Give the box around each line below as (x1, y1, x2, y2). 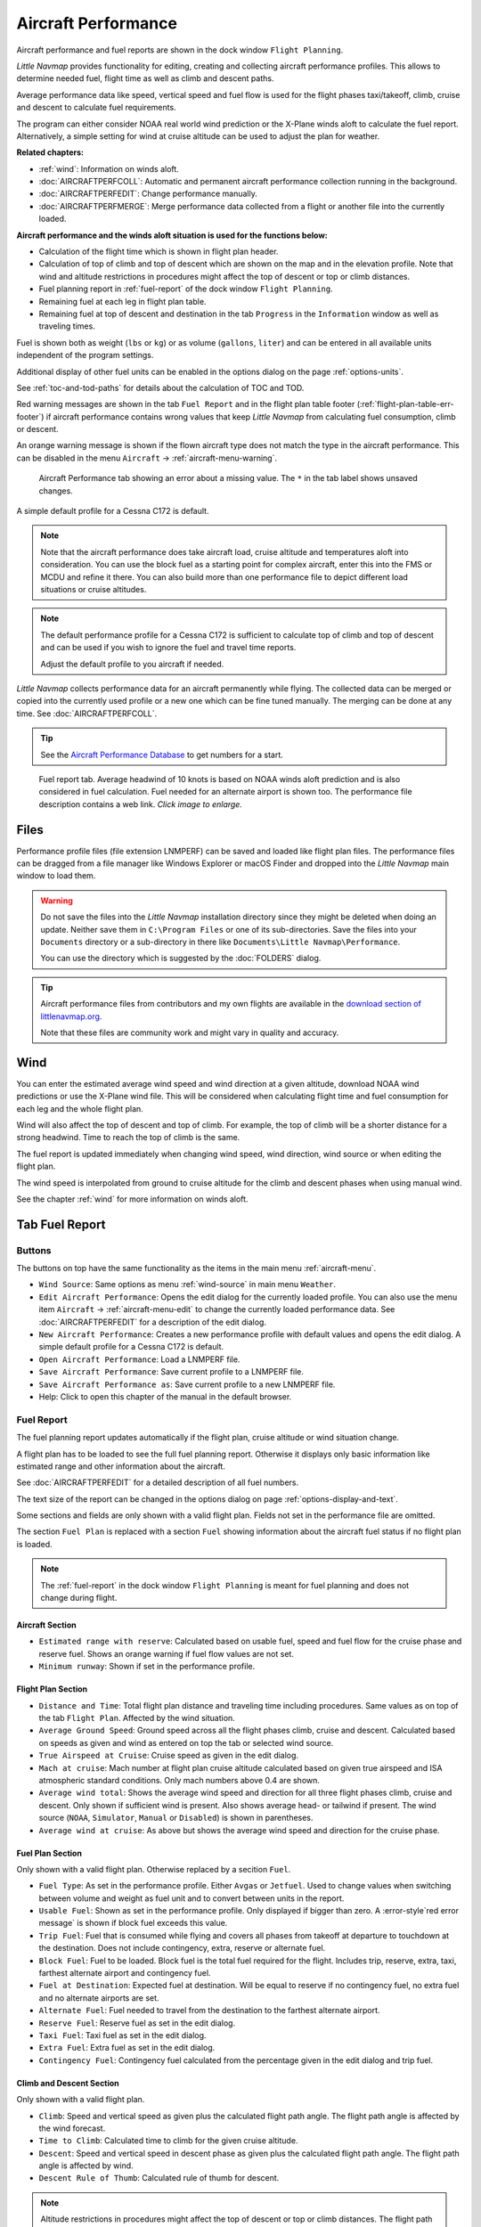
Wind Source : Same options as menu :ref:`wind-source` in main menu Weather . (38, 1279, 337, 1290)
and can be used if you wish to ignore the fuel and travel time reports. (40, 642, 297, 653)
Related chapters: (16, 147, 85, 158)
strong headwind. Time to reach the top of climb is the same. (16, 1132, 240, 1143)
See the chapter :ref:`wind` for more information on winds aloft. (16, 1194, 249, 1204)
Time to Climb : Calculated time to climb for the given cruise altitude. (38, 2135, 298, 2146)
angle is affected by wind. (38, 2160, 134, 2171)
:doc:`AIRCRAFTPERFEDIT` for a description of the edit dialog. (38, 1317, 267, 1327)
